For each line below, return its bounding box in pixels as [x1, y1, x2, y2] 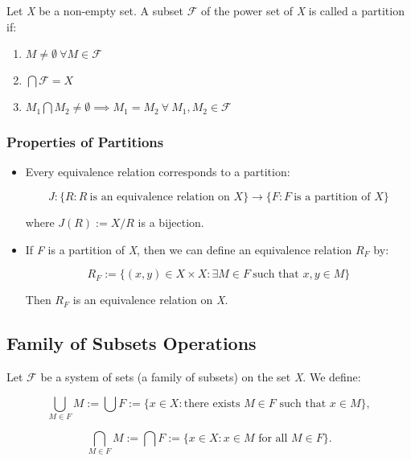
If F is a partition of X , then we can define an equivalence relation [25, 241, 352, 257]
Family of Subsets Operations [6, 331, 257, 356]
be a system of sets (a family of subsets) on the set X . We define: [40, 368, 361, 385]
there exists [183, 397, 240, 410]
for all [258, 432, 288, 444]
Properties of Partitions [6, 132, 164, 152]
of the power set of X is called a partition [201, 2, 405, 19]
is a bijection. [138, 214, 204, 230]
